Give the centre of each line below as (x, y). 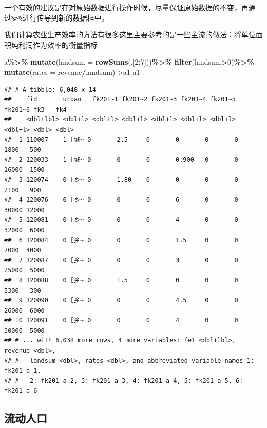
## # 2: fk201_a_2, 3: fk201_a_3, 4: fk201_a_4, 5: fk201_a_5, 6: (124, 381)
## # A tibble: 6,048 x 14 (50, 89)
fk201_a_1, (23, 371)
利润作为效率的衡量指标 (58, 44)
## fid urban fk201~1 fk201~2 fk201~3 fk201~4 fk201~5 (120, 100)
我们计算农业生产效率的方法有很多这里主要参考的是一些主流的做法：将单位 (130, 35)
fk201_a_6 (21, 391)
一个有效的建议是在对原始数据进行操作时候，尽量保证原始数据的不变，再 (126, 7)
